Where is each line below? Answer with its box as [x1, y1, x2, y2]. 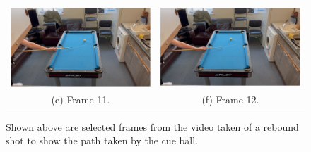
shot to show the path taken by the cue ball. [6, 133, 198, 148]
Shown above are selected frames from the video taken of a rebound [6, 119, 299, 134]
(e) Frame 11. [51, 92, 110, 107]
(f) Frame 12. [201, 92, 259, 107]
